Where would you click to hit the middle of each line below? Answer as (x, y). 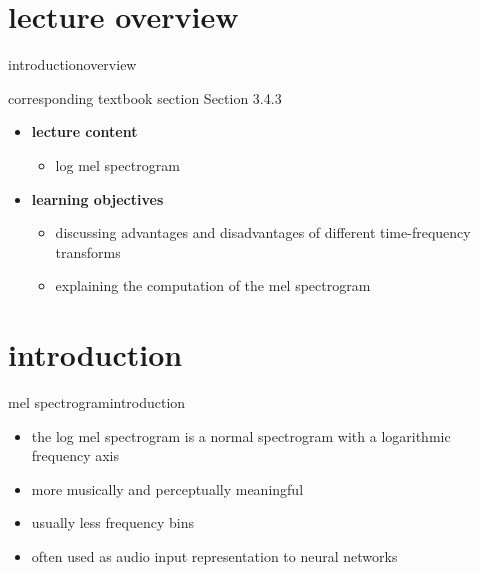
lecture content (84, 131)
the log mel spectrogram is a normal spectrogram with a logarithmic (241, 435)
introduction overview (72, 64)
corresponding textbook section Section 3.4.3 (145, 97)
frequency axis (75, 455)
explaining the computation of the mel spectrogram (213, 285)
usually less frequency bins (112, 522)
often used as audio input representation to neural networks (214, 555)
